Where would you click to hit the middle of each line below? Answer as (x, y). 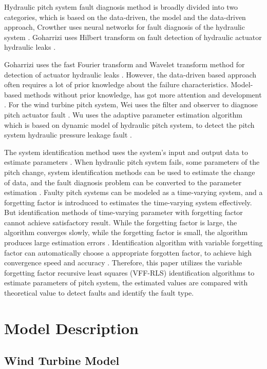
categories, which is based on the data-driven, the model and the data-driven (125, 17)
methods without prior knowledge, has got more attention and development (143, 94)
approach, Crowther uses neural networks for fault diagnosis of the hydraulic (125, 27)
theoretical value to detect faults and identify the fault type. (99, 293)
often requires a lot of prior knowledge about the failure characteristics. (116, 84)
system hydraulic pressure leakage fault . (68, 135)
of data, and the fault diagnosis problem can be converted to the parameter (123, 182)
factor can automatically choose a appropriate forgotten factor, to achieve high (128, 252)
